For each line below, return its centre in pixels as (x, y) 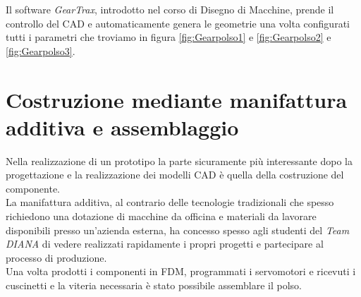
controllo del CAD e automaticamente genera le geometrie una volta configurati (178, 23)
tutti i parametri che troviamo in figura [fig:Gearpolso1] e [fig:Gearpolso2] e (169, 37)
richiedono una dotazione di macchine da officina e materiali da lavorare (161, 216)
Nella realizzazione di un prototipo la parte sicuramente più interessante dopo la (179, 160)
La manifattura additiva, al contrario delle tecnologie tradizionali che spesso (170, 202)
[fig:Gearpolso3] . (41, 50)
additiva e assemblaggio (122, 127)
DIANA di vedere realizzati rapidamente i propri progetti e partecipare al (165, 244)
